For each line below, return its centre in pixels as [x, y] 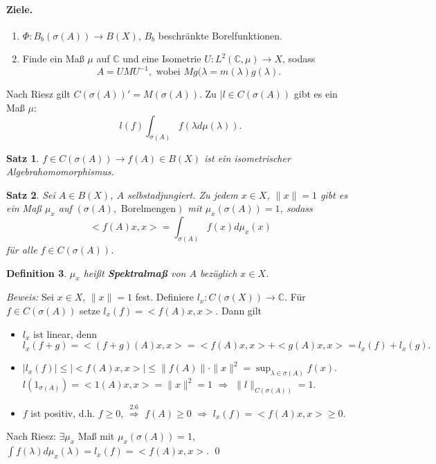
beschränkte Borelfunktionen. [220, 35]
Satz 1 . [23, 158]
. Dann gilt [239, 310]
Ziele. [19, 9]
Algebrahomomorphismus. [60, 171]
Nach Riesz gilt [38, 94]
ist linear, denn [65, 333]
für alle [22, 249]
